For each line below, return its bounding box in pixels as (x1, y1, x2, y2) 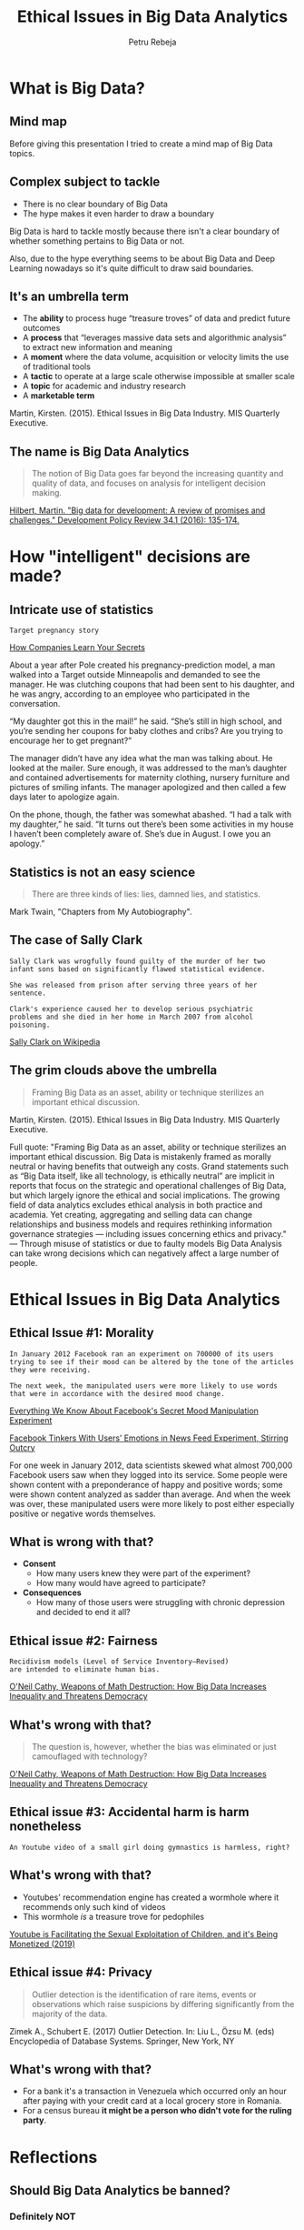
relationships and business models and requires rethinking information (9, 1219, 272, 1230)
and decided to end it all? (35, 1607, 132, 1618)
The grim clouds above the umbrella (9, 1062, 218, 1079)
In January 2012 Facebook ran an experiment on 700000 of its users (9, 1349, 274, 1359)
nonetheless (9, 1819, 82, 1834)
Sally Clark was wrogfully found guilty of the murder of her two (9, 957, 266, 966)
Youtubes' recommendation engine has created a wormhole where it (22, 1892, 279, 1903)
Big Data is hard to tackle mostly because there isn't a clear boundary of (9, 226, 280, 236)
